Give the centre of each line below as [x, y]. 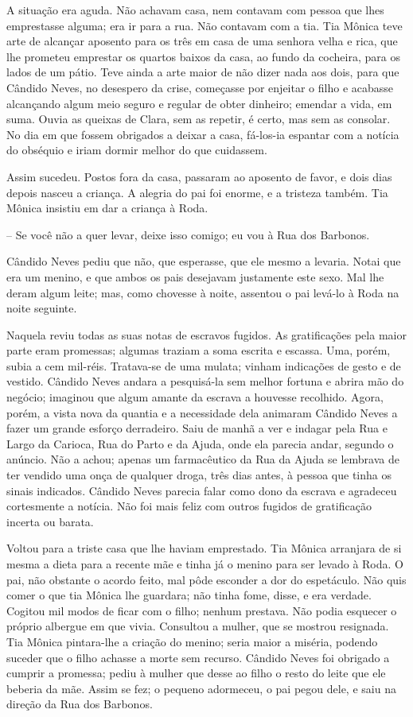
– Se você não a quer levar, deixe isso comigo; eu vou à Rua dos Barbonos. [188, 234]
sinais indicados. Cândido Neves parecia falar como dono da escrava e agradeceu [202, 490]
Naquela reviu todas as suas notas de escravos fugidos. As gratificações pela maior [206, 334]
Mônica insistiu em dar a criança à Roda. [107, 208]
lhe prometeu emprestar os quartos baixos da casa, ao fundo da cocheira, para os [203, 56]
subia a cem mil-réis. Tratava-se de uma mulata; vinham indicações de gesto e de [204, 365]
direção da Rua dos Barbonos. [80, 704]
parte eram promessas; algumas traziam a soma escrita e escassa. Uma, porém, [199, 350]
